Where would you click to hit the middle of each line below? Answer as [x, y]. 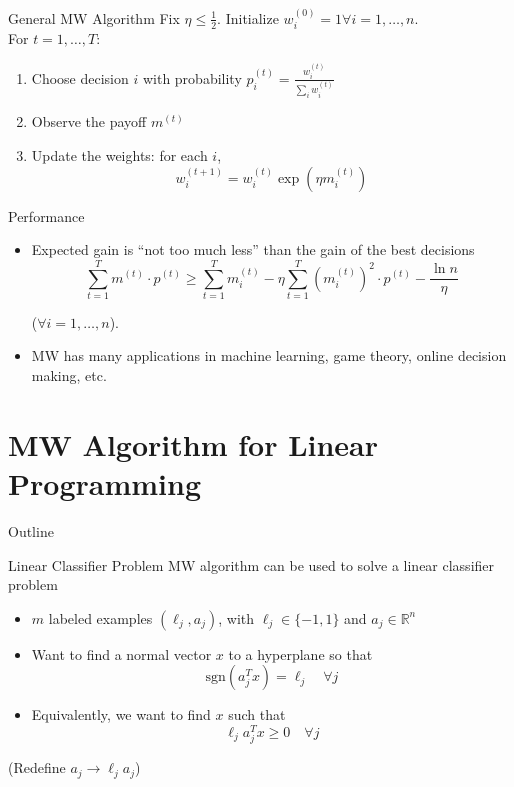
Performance [46, 215]
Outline [31, 530]
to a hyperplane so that [300, 653]
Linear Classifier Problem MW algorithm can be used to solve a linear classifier [251, 564]
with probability [192, 77]
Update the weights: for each [119, 154]
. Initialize [248, 17]
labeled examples [100, 617]
